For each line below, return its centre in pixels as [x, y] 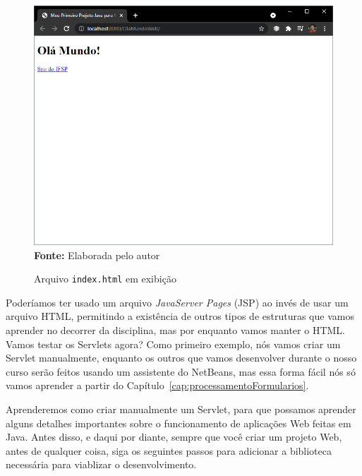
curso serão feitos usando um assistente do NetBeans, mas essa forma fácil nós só [181, 371]
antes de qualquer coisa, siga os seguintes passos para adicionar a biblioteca [169, 450]
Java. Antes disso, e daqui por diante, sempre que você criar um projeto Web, [174, 437]
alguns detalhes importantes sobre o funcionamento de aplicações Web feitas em [179, 423]
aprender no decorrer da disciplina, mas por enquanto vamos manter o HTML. [175, 330]
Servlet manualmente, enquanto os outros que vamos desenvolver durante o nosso [181, 358]
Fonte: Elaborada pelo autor [97, 255]
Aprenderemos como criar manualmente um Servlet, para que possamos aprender [181, 409]
